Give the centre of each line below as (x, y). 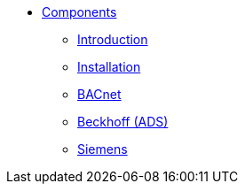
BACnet (99, 94)
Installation (109, 67)
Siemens (103, 149)
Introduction (113, 39)
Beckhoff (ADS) (123, 122)
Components (79, 12)
